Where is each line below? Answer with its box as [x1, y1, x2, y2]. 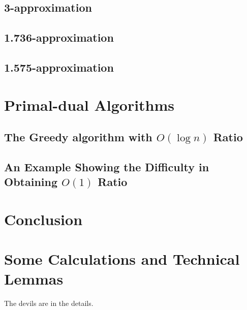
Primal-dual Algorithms [4, 94, 175, 115]
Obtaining [4, 174, 57, 190]
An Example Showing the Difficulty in [4, 159, 209, 174]
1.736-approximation [4, 29, 114, 45]
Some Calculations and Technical [4, 249, 240, 269]
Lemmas [4, 268, 64, 289]
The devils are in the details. [4, 298, 94, 308]
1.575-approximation [4, 59, 114, 75]
